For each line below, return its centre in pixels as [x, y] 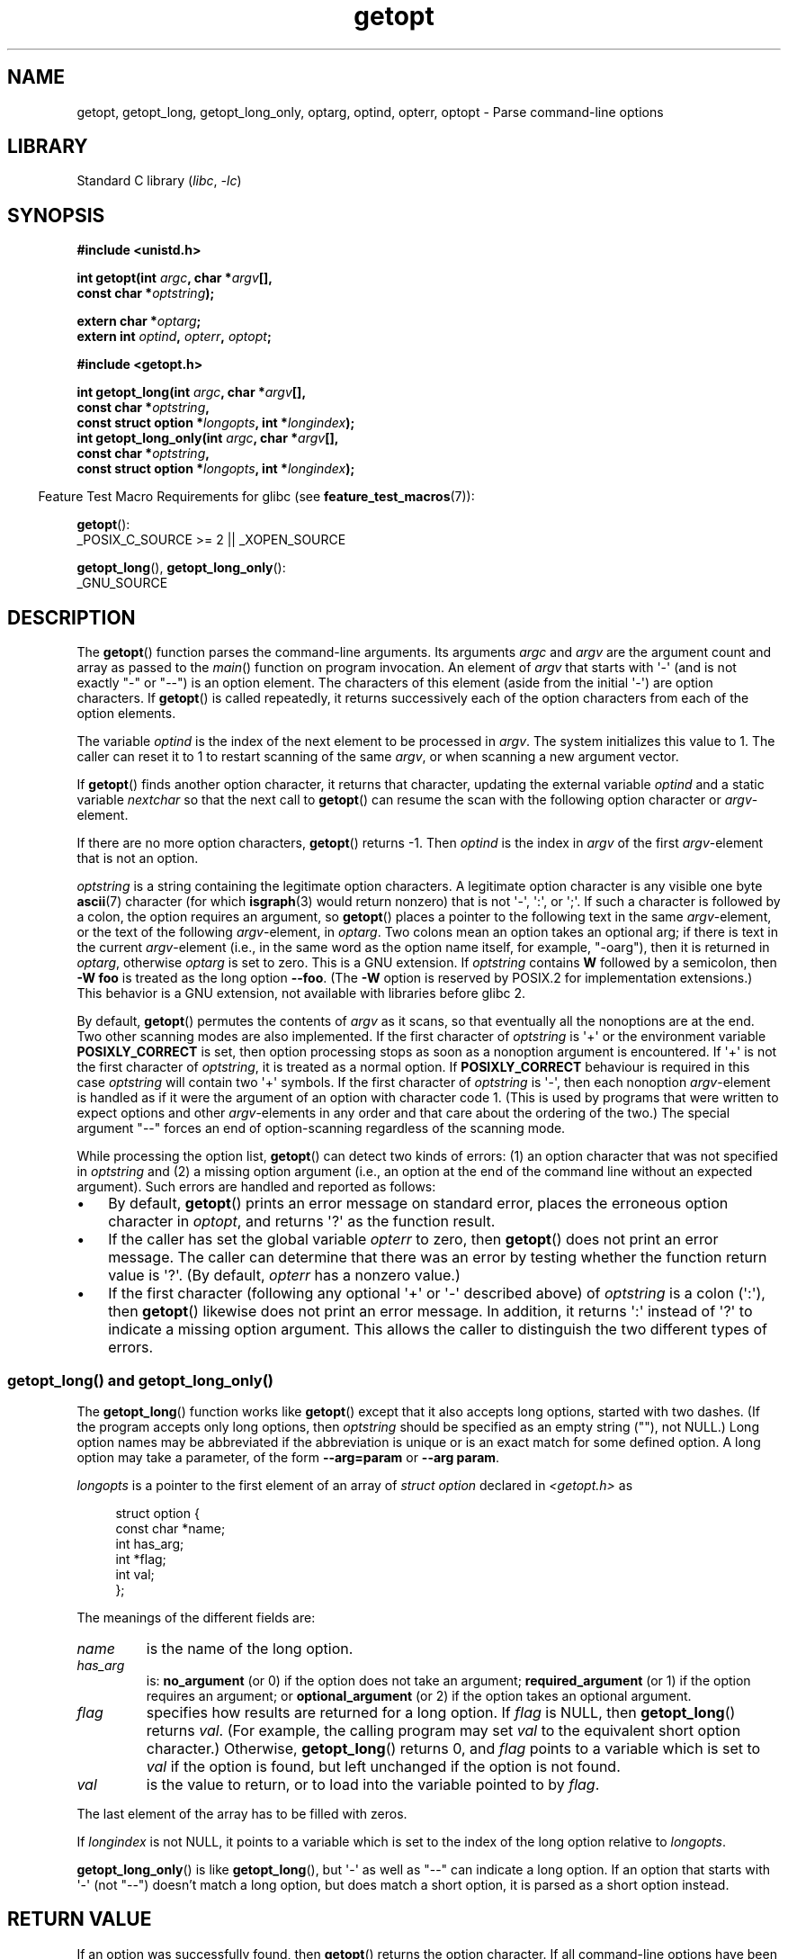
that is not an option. [138, 858]
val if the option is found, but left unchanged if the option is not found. [383, 1766]
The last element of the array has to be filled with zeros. [242, 1813]
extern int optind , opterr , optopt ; [174, 337]
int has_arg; [150, 1543]
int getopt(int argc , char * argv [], [175, 278]
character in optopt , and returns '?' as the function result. [302, 1222]
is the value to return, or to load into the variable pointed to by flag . [373, 1784]
